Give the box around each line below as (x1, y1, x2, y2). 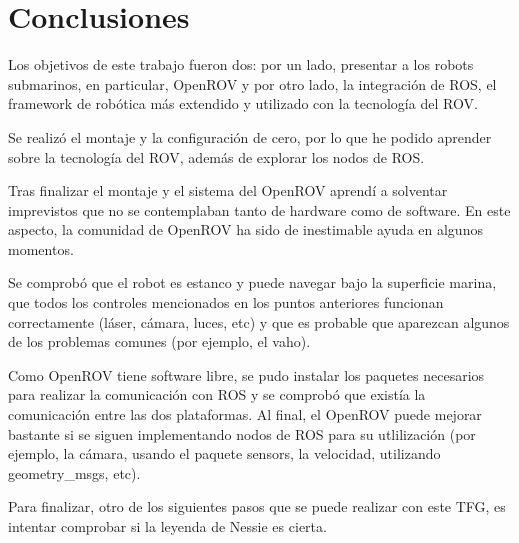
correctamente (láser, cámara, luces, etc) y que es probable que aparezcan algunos (8, 311, 510, 332)
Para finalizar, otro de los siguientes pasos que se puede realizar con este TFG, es (8, 496, 506, 517)
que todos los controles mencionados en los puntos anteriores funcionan (8, 292, 444, 313)
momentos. (8, 238, 74, 259)
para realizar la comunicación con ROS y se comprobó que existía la (8, 384, 426, 405)
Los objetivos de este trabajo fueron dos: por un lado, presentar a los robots (8, 54, 474, 75)
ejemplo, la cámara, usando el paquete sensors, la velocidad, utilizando (8, 443, 441, 464)
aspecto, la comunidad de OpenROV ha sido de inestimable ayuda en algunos (8, 219, 483, 240)
